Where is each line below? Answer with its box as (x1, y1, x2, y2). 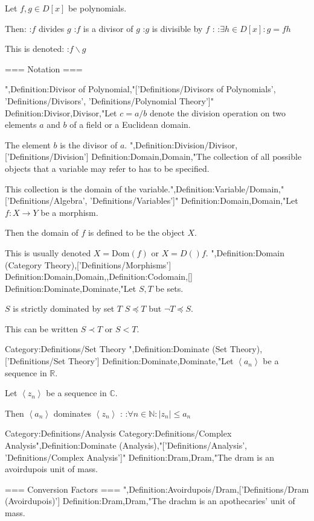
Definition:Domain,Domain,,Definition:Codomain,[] (5, 270, 193, 283)
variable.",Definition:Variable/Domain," (139, 182, 284, 195)
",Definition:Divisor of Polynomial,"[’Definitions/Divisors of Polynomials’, (5, 83, 276, 95)
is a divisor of (83, 22, 133, 34)
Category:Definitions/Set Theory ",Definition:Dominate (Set (5, 343, 228, 355)
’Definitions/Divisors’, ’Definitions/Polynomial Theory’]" (5, 94, 214, 107)
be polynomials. (68, 2, 127, 14)
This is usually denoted (5, 246, 91, 259)
